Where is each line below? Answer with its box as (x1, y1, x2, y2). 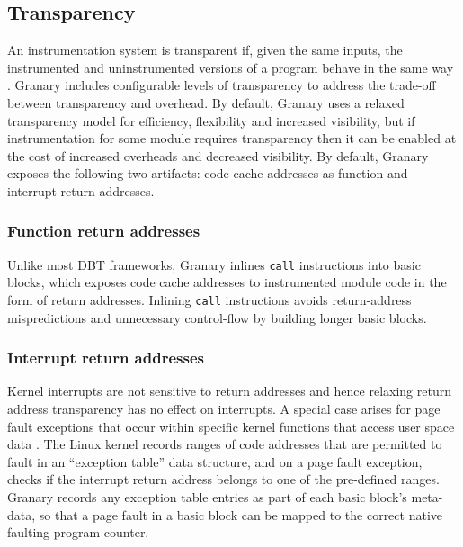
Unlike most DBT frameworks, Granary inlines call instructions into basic (7, 255, 421, 273)
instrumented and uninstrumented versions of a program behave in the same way (7, 58, 454, 76)
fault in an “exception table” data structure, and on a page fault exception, (7, 452, 423, 471)
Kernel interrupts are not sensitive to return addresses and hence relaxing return (7, 381, 451, 400)
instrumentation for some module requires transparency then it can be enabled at (7, 129, 457, 148)
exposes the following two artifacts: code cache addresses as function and (7, 164, 408, 183)
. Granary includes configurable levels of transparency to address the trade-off (7, 76, 436, 94)
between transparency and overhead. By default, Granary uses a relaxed (7, 93, 405, 112)
